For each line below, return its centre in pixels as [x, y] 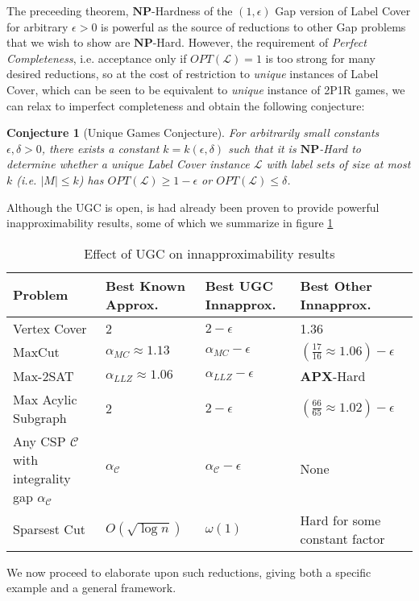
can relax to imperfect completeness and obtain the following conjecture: [186, 105]
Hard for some [340, 520]
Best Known [146, 285]
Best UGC [239, 285]
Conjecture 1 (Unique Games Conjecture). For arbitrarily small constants [193, 133]
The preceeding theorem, [68, 10]
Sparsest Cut [50, 529]
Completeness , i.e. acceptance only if [97, 58]
